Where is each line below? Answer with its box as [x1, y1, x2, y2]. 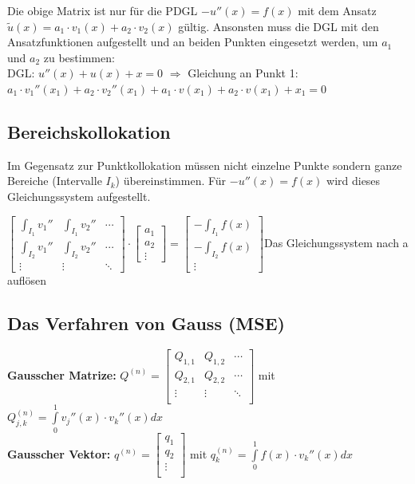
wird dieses [326, 172, 381, 189]
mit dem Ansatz [298, 2, 377, 18]
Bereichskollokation [7, 119, 171, 144]
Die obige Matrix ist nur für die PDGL [7, 2, 198, 18]
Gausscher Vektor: [7, 445, 111, 462]
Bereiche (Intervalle [7, 172, 102, 189]
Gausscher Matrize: [7, 366, 117, 383]
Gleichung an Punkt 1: [188, 65, 298, 81]
